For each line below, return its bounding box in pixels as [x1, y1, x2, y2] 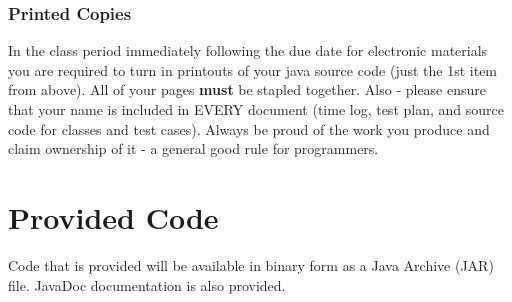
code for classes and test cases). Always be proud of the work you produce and [8, 118, 490, 139]
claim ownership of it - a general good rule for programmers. [8, 138, 379, 159]
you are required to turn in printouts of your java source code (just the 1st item [8, 59, 498, 80]
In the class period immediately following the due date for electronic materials [8, 40, 488, 61]
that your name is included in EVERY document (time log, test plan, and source [8, 99, 504, 119]
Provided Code [8, 196, 219, 237]
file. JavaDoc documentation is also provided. [8, 274, 286, 295]
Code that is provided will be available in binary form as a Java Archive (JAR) [8, 254, 494, 275]
